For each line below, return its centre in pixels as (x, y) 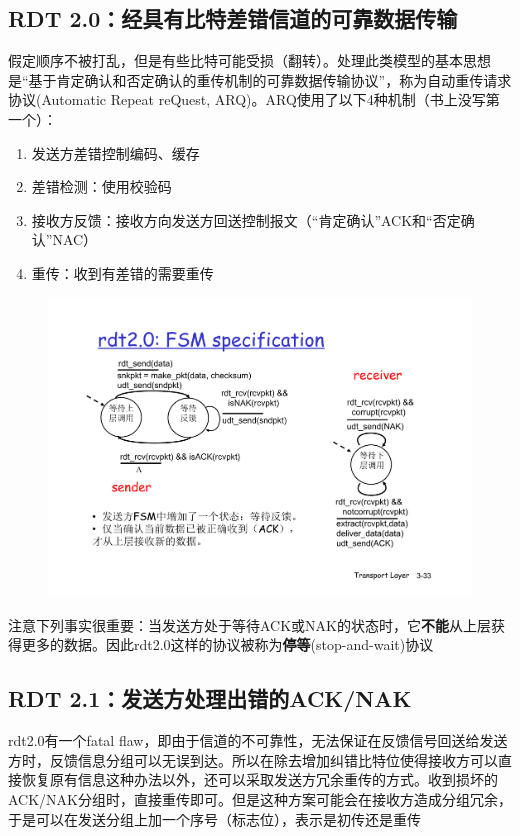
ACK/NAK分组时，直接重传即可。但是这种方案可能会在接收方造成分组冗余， (260, 798)
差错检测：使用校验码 (101, 186)
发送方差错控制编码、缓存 (115, 152)
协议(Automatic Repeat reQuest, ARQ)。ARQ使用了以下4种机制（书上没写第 (254, 99)
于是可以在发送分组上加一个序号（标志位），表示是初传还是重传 (214, 818)
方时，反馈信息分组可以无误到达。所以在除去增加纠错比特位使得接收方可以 (253, 759)
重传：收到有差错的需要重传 (122, 272)
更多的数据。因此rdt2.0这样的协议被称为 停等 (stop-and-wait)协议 (227, 644)
